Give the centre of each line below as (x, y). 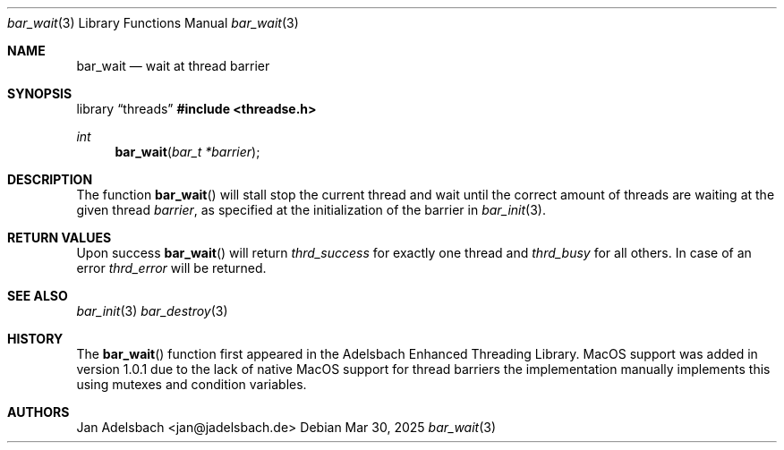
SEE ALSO (38, 296)
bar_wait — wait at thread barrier (173, 66)
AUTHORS (38, 412)
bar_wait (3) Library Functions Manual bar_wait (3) (153, 23)
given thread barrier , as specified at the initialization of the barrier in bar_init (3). (311, 210)
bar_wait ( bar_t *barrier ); (187, 152)
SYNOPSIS (40, 93)
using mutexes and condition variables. (192, 384)
